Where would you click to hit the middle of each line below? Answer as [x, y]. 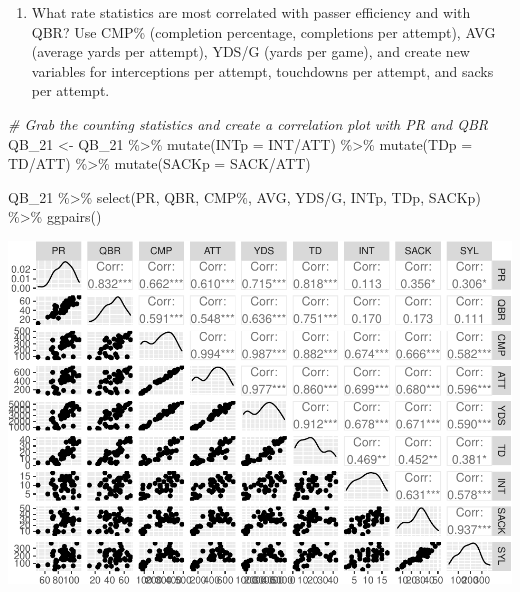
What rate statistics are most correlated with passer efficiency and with [251, 12]
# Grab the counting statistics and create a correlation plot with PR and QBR [248, 123]
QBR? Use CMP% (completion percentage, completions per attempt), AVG [263, 31]
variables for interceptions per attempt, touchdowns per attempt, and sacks [262, 70]
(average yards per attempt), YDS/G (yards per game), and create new [250, 51]
